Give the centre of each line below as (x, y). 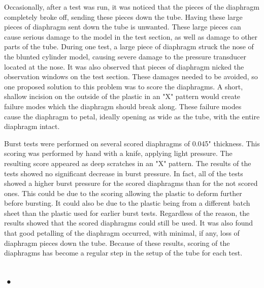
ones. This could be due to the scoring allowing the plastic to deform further (123, 193)
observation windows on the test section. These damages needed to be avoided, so (131, 76)
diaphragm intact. (32, 126)
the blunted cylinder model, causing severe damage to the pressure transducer (125, 56)
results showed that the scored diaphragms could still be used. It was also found (129, 223)
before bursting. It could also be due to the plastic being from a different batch (127, 203)
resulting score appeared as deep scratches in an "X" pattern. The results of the (128, 163)
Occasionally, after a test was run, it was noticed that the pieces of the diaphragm (132, 7)
